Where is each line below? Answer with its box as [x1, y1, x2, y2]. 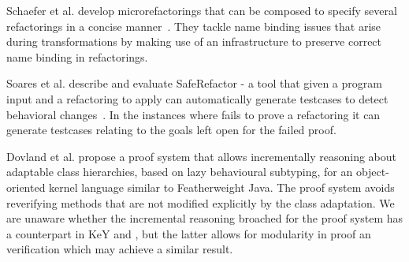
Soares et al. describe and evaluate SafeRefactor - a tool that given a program [6, 75, 382, 92]
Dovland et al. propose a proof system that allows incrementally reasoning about [6, 148, 397, 164]
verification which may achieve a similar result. [6, 241, 233, 257]
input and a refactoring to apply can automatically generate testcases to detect [6, 90, 389, 107]
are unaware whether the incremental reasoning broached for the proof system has [6, 210, 403, 226]
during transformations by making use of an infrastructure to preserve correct [6, 33, 382, 50]
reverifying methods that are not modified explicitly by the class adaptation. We [6, 194, 395, 211]
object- [355, 163, 389, 180]
